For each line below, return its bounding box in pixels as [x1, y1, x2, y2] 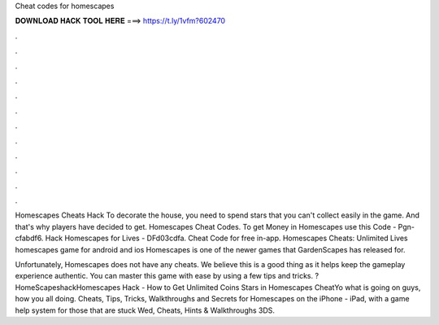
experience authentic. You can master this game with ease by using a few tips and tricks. [15, 271, 314, 281]
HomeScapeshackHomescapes [15, 282, 121, 292]
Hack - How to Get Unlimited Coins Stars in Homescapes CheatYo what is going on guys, [122, 282, 421, 292]
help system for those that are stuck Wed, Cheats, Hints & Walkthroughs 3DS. [15, 305, 276, 315]
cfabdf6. [15, 233, 44, 244]
